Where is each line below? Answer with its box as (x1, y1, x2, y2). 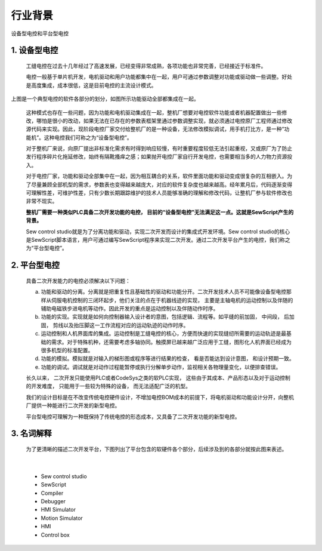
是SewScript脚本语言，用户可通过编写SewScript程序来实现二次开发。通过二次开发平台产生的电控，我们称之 (26, 236, 290, 243)
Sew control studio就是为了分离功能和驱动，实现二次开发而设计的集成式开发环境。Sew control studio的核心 (26, 227, 290, 235)
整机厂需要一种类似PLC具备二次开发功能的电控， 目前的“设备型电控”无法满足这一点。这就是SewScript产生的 (26, 208, 294, 216)
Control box (41, 531, 70, 538)
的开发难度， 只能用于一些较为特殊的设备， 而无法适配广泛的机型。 (26, 383, 191, 390)
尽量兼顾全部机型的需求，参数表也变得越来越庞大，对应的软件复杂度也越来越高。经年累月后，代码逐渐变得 (30, 181, 292, 188)
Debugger (41, 498, 66, 504)
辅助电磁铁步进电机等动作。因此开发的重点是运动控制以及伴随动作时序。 (41, 304, 219, 312)
